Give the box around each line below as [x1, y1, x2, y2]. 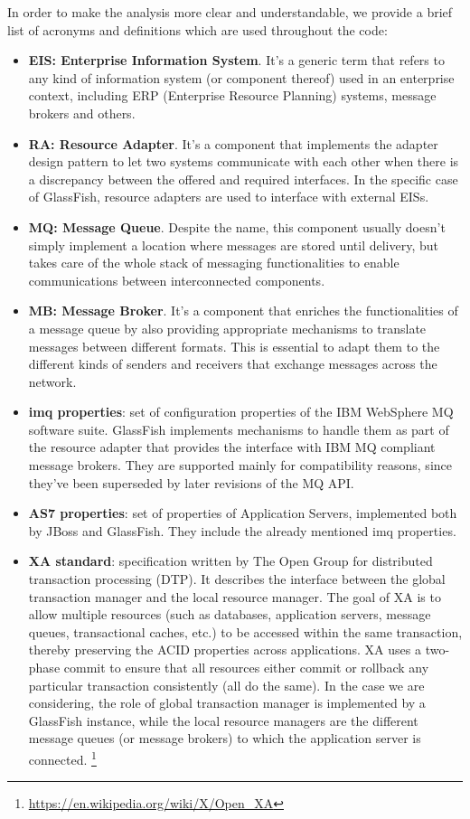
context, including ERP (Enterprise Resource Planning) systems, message [28, 86, 437, 105]
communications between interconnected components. [28, 270, 325, 289]
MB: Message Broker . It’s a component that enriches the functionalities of [28, 301, 458, 320]
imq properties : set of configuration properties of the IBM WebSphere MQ [28, 402, 454, 421]
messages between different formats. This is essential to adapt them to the [28, 336, 440, 355]
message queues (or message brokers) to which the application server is [28, 729, 421, 748]
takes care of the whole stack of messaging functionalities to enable [28, 253, 399, 272]
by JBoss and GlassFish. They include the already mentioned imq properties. [28, 521, 456, 540]
